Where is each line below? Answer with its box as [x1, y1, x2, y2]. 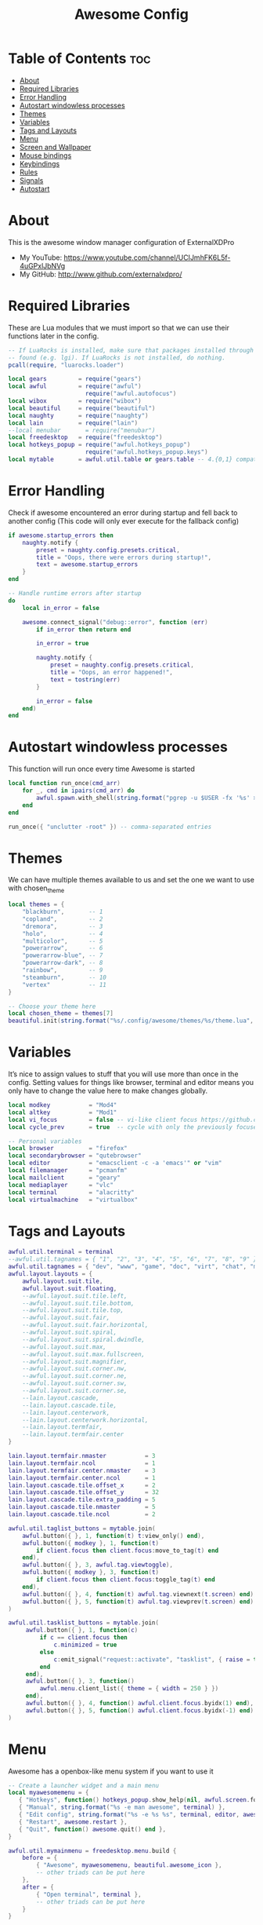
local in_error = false [22, 604, 100, 612]
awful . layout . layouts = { [8, 1270, 92, 1278]
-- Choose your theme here [8, 1003, 96, 1010]
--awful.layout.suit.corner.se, [22, 1387, 128, 1395]
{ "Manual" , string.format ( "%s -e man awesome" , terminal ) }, [18, 1803, 226, 1811]
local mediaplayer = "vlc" [8, 1181, 113, 1189]
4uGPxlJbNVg [19, 261, 66, 270]
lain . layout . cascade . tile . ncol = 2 [8, 1510, 156, 1518]
